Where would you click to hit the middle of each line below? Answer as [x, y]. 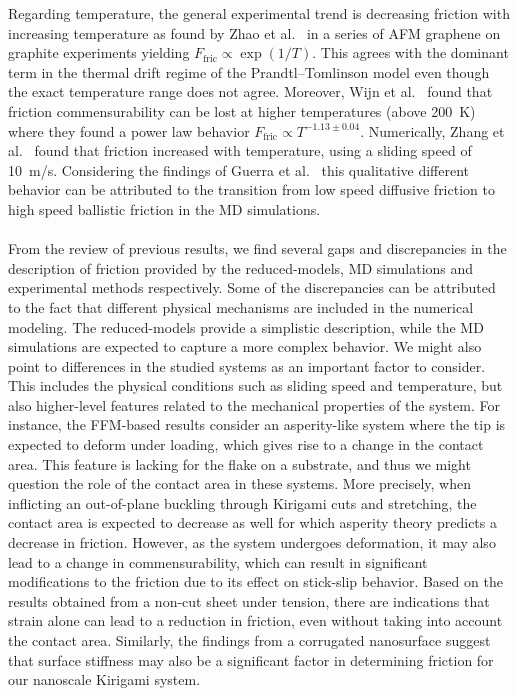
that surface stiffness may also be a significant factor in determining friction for [251, 659]
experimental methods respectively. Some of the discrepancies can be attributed [252, 287]
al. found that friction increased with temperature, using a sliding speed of [240, 150]
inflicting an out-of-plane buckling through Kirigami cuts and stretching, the [242, 502]
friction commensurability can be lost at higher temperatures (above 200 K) [242, 110]
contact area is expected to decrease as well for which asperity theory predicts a [252, 522]
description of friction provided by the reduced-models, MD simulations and [241, 267]
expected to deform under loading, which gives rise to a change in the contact [246, 444]
